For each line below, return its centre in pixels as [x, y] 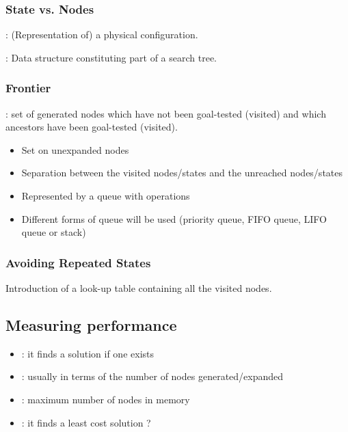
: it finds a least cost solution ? [86, 422]
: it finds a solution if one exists [88, 353]
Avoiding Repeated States [78, 262]
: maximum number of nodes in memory [106, 399]
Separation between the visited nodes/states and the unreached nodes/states [182, 173]
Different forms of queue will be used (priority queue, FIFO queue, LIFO [174, 218]
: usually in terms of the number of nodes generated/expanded [152, 376]
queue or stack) [54, 232]
